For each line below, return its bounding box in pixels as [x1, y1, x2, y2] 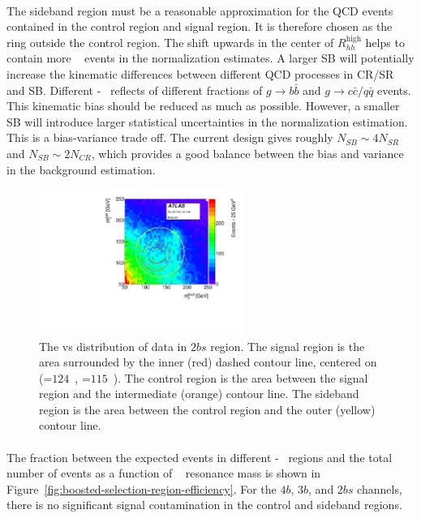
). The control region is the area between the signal [113, 369, 368, 386]
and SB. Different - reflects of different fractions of [6, 81, 263, 98]
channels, [357, 480, 402, 497]
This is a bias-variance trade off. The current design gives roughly [6, 129, 333, 146]
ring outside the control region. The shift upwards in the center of [6, 33, 334, 50]
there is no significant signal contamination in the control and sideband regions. [6, 496, 402, 513]
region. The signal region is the [210, 337, 365, 354]
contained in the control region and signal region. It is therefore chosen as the [6, 18, 393, 35]
